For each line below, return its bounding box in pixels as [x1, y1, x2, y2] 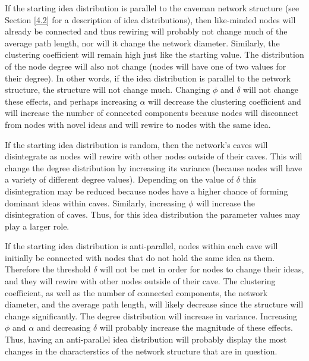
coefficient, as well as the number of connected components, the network [5, 286, 268, 299]
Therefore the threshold [5, 263, 91, 275]
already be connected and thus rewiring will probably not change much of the [5, 25, 288, 37]
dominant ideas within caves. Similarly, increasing [5, 196, 186, 209]
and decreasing [36, 321, 91, 334]
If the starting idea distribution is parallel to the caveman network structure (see [5, 2, 299, 14]
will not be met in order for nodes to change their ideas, [100, 263, 304, 275]
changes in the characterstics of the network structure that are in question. [5, 344, 278, 357]
